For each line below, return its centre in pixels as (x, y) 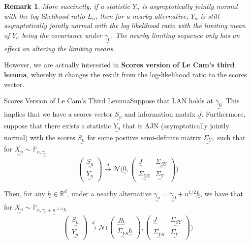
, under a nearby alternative (109, 193)
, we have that (222, 193)
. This (231, 101)
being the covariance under (62, 35)
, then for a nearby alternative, (142, 15)
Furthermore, (225, 114)
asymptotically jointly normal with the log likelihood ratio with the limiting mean (125, 25)
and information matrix (160, 114)
